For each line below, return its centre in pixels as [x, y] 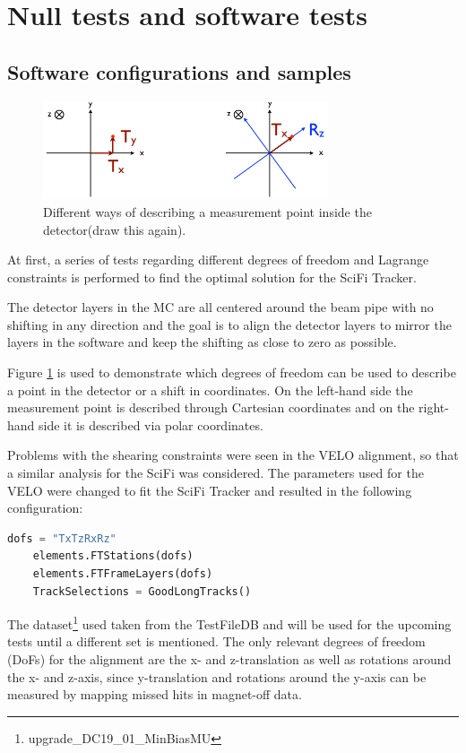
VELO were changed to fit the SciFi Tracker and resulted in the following [210, 490]
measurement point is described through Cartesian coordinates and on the [211, 407]
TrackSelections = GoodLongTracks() [142, 591]
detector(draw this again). [115, 229]
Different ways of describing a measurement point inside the [207, 211]
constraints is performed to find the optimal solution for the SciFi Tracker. [212, 277]
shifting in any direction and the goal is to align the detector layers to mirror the [229, 324]
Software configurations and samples [179, 71]
